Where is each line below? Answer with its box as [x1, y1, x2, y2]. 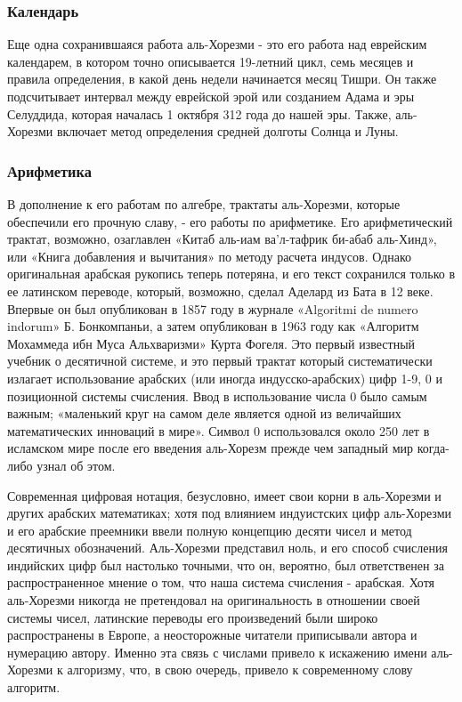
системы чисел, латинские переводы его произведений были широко [7, 608, 378, 626]
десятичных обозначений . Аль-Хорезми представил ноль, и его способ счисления [7, 538, 448, 557]
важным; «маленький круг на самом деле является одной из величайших [7, 404, 401, 423]
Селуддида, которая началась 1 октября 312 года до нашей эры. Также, [7, 104, 392, 123]
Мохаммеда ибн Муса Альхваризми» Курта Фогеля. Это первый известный [7, 334, 416, 352]
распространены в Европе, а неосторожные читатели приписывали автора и [7, 625, 417, 644]
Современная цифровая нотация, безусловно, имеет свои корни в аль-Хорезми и [7, 486, 442, 504]
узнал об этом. [36, 456, 116, 474]
